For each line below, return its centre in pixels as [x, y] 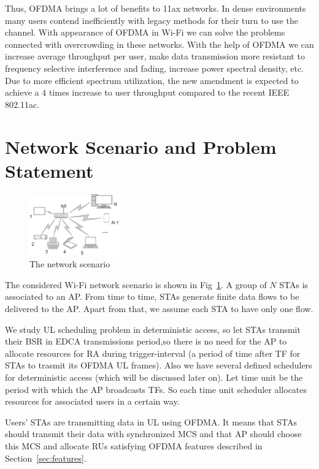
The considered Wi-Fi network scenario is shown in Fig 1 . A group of [136, 284]
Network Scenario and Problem [141, 146]
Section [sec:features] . [46, 458]
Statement [49, 170]
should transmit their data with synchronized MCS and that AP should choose [153, 434]
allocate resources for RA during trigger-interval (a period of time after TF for [153, 353]
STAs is [294, 284]
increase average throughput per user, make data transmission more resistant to [155, 56]
